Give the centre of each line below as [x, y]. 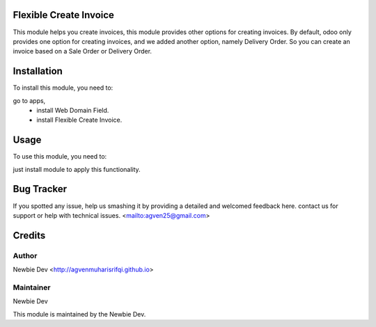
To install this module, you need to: [63, 88]
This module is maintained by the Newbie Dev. [79, 314]
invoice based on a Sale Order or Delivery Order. [83, 51]
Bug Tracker [40, 189]
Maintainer [32, 287]
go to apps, [29, 100]
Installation [38, 71]
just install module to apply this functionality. [77, 169]
